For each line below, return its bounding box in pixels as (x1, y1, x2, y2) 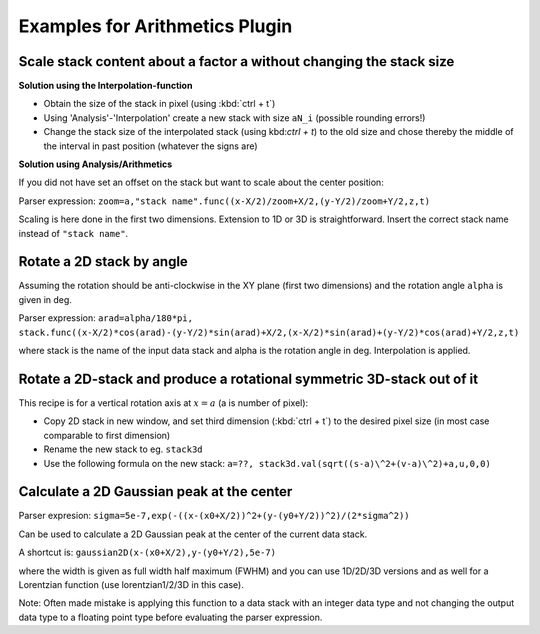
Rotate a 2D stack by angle (18, 253, 189, 270)
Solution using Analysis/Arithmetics (18, 158, 173, 170)
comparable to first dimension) (43, 429, 171, 441)
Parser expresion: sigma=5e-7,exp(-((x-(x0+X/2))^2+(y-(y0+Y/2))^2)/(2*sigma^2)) (18, 510, 410, 522)
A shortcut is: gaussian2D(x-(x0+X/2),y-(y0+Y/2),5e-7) (18, 546, 277, 559)
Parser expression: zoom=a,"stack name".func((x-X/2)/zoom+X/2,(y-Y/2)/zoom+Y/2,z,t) (18, 195, 430, 207)
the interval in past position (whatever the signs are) (43, 140, 259, 152)
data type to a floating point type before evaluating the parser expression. (18, 611, 323, 623)
